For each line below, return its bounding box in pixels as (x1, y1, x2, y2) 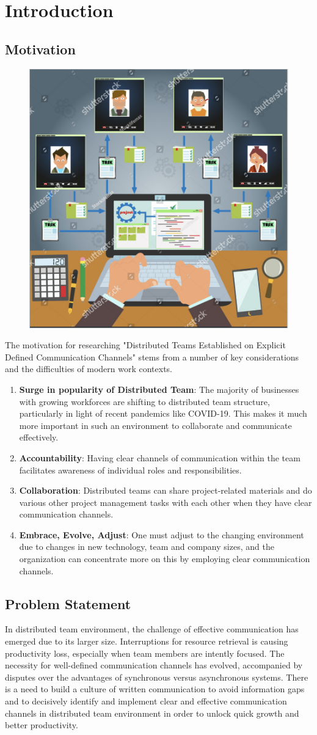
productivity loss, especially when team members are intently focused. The (5, 646, 285, 659)
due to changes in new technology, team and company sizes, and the (19, 540, 274, 553)
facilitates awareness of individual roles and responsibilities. (19, 463, 242, 476)
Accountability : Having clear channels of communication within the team (19, 451, 301, 464)
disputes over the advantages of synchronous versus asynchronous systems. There (5, 670, 308, 683)
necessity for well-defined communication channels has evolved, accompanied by (5, 659, 303, 671)
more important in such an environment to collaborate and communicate (19, 419, 292, 431)
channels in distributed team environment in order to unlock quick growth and (5, 706, 299, 719)
